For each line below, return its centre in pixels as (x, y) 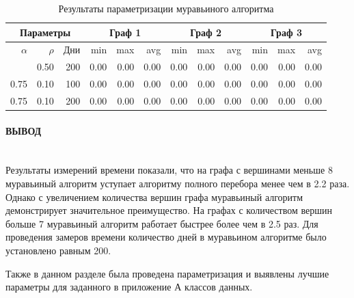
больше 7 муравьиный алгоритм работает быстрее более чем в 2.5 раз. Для (162, 223)
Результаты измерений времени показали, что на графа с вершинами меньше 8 (169, 170)
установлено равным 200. (58, 250)
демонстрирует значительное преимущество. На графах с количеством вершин (169, 210)
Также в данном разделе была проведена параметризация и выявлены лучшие (167, 273)
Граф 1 (125, 32)
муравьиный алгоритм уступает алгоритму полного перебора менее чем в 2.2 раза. (178, 184)
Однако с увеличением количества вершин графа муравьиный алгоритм (154, 197)
